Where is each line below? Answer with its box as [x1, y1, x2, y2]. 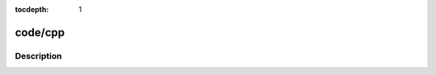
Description [15, 50, 62, 61]
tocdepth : [15, 5, 49, 14]
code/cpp [15, 25, 65, 40]
